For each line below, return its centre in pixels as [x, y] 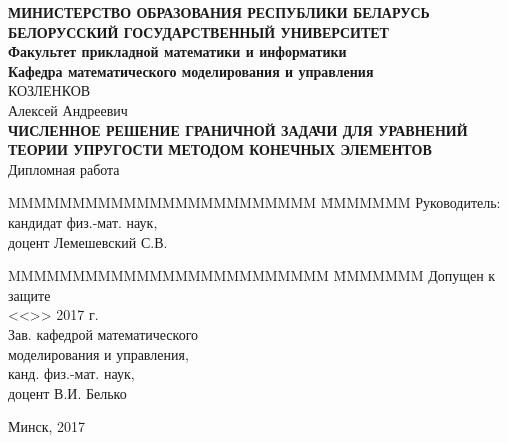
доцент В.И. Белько [67, 392]
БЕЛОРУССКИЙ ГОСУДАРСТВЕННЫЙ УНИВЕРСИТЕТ [198, 31]
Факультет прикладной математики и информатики [177, 51]
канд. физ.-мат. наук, [71, 373]
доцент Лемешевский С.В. [88, 241]
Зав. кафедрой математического [103, 333]
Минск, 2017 [47, 426]
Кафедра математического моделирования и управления [191, 70]
